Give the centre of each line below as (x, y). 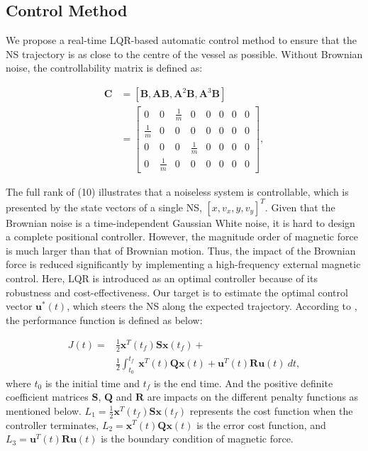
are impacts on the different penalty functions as (253, 397)
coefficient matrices (47, 397)
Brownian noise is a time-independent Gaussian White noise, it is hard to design (180, 222)
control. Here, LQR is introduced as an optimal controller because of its (162, 278)
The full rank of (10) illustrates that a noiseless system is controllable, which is (177, 191)
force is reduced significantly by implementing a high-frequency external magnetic (183, 264)
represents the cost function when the (271, 410)
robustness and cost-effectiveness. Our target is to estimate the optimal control (177, 292)
